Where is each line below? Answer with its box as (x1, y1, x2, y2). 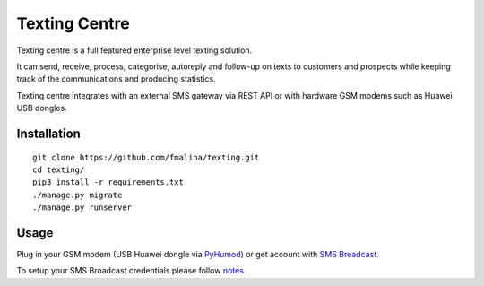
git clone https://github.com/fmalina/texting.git (32, 152, 260, 162)
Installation (16, 126, 81, 141)
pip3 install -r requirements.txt (32, 178, 184, 187)
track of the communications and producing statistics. (16, 74, 216, 84)
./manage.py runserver (32, 203, 133, 212)
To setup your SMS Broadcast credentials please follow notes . (16, 265, 246, 276)
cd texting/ (32, 164, 85, 175)
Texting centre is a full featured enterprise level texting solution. (16, 45, 253, 56)
